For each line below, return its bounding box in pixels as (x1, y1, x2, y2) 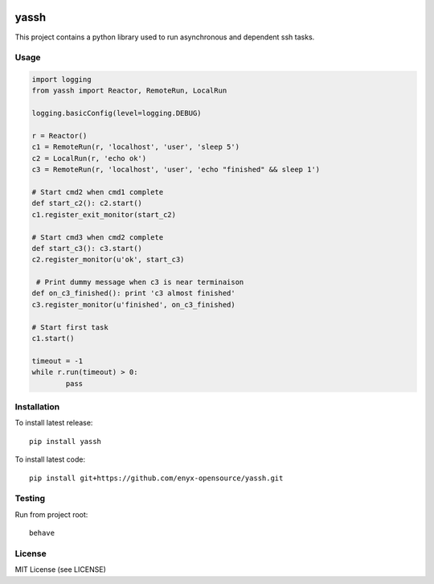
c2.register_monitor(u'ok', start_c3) (31, 255, 185, 265)
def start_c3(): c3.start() (31, 244, 142, 253)
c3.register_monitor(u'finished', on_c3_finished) (31, 300, 236, 309)
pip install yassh (29, 437, 102, 446)
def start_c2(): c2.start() (31, 199, 142, 208)
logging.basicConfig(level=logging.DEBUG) (31, 109, 202, 118)
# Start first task (31, 323, 108, 331)
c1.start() (31, 334, 75, 343)
